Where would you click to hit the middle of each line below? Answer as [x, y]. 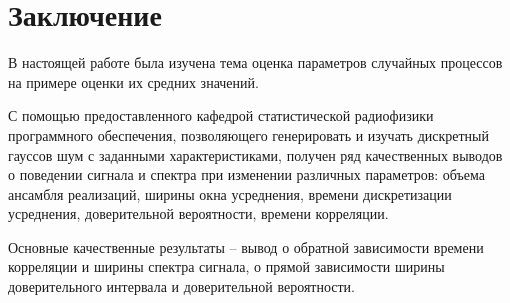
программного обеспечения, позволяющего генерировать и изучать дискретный [249, 134]
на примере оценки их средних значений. [133, 81]
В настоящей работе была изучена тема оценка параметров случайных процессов [255, 62]
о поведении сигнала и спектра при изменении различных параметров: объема [247, 174]
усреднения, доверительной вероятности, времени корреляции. [198, 213]
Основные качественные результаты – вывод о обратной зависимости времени [246, 246]
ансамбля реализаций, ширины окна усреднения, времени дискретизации [230, 193]
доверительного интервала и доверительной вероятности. [182, 286]
